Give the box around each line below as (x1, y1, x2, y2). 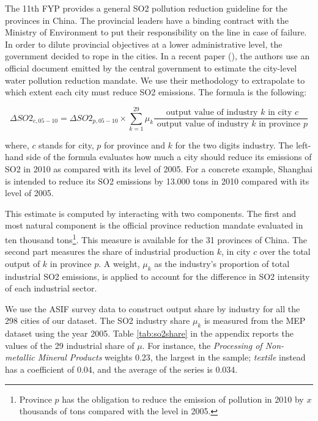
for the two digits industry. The (175, 138, 294, 151)
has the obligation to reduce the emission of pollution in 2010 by (62, 392, 304, 405)
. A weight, (98, 257, 140, 269)
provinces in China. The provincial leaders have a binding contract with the (5, 13, 289, 26)
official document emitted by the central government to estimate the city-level (5, 61, 297, 74)
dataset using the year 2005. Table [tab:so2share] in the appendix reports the (5, 327, 294, 340)
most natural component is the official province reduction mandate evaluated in (5, 219, 303, 232)
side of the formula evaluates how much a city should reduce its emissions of (26, 150, 312, 163)
